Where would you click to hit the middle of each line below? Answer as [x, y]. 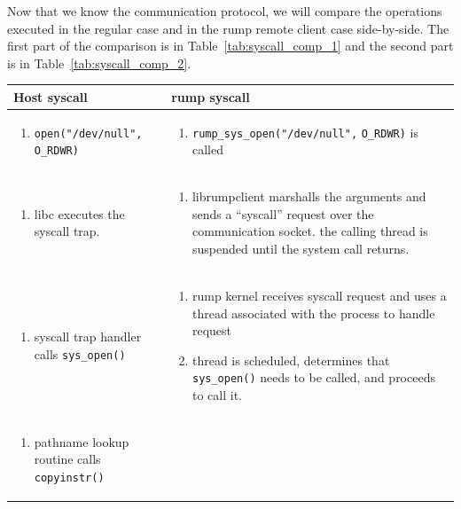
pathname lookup [82, 441]
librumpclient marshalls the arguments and [309, 196]
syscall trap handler [88, 337]
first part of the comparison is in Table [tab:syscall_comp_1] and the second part [230, 46]
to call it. [217, 394]
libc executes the [79, 213]
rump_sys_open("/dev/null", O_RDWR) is [305, 132]
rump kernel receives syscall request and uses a [319, 295]
